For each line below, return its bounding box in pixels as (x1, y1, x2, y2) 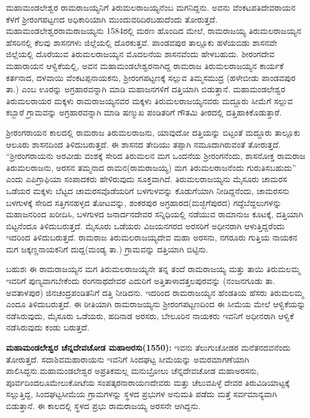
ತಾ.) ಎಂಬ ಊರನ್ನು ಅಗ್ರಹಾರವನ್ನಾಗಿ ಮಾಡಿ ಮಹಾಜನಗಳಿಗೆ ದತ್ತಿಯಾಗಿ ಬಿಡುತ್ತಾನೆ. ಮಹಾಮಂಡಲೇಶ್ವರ (6, 83, 286, 95)
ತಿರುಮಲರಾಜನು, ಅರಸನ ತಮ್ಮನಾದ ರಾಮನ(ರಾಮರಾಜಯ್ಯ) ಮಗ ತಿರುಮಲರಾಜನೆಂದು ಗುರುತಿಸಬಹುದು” (6, 161, 296, 173)
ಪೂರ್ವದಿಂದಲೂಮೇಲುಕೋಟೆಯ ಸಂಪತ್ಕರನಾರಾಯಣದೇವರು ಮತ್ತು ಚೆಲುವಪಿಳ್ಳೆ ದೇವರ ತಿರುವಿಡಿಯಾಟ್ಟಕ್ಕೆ (6, 376, 290, 388)
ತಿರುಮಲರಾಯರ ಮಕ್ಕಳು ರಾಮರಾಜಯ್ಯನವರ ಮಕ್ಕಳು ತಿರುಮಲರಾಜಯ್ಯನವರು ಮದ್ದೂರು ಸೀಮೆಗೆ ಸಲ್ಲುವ (6, 94, 293, 107)
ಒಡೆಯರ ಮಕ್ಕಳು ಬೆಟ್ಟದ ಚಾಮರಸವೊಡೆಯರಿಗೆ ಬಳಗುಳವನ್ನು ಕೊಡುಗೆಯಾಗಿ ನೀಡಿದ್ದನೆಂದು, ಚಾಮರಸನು (6, 184, 290, 196)
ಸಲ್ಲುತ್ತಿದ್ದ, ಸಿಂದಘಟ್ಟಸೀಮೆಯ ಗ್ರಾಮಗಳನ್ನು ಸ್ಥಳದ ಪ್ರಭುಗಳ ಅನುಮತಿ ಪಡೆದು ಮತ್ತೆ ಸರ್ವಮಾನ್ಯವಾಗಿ (6, 388, 277, 400)
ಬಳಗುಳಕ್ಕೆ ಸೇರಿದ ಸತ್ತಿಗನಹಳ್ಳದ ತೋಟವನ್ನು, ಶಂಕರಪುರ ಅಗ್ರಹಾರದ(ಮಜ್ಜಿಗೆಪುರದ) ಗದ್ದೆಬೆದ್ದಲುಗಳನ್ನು (6, 196, 282, 208)
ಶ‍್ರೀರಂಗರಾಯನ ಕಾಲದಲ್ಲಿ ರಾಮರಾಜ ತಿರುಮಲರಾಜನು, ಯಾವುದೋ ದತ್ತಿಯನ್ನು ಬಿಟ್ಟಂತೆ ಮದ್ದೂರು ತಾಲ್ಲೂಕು (6, 126, 300, 138)
